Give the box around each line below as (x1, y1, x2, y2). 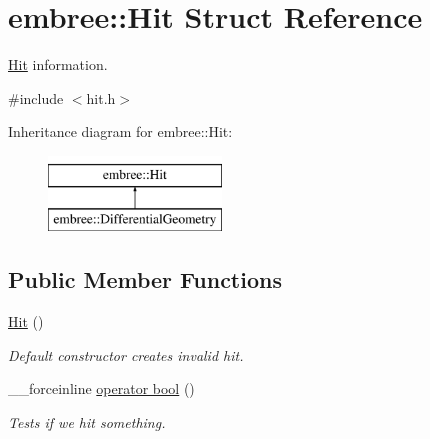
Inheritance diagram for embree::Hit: (8, 121, 233, 142)
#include (8, 87, 64, 108)
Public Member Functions (8, 264, 282, 295)
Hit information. (8, 54, 108, 75)
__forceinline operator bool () (8, 378, 195, 399)
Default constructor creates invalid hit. (8, 344, 244, 365)
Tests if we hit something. (8, 412, 166, 433)
